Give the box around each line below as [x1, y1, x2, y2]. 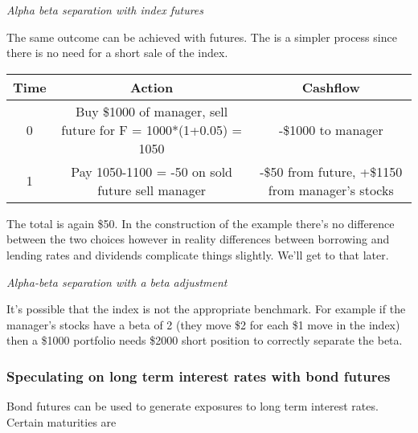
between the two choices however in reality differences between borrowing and [6, 231, 390, 247]
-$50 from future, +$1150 [260, 161, 403, 181]
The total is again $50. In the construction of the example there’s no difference [6, 214, 395, 231]
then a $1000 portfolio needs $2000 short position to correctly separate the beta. [6, 332, 403, 349]
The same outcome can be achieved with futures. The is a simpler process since [6, 28, 397, 45]
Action [130, 77, 174, 96]
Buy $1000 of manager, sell [76, 101, 228, 121]
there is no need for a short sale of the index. [6, 44, 228, 61]
